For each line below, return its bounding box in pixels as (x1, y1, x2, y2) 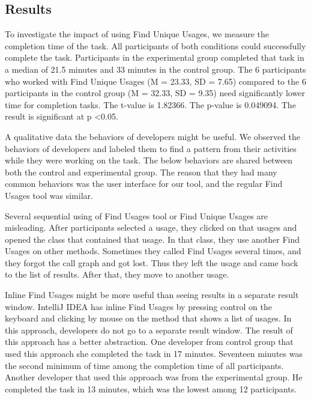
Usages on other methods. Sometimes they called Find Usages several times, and (5, 245, 301, 257)
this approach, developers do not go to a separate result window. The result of (5, 323, 293, 336)
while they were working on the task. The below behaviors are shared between (5, 154, 293, 166)
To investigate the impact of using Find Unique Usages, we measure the (5, 28, 270, 40)
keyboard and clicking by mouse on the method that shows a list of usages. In (5, 312, 292, 324)
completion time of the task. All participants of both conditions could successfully (5, 39, 306, 52)
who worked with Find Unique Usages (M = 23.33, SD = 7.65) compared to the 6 (5, 75, 306, 87)
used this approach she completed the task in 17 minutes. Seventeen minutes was (5, 347, 303, 360)
